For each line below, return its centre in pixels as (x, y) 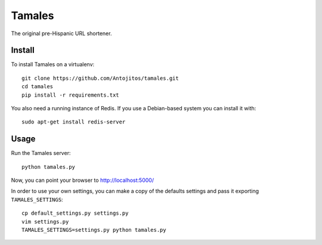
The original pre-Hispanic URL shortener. (61, 33)
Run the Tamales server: (41, 153)
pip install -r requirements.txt (70, 95)
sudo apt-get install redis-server (74, 122)
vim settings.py (45, 221)
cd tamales (38, 87)
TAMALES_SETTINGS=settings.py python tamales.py (94, 230)
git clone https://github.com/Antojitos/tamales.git (100, 78)
